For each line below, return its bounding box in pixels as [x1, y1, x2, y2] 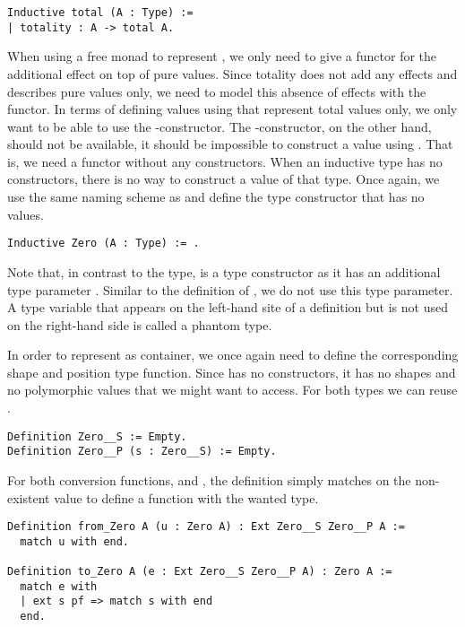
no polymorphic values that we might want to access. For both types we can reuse [7, 380, 458, 399]
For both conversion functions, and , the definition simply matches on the [7, 470, 411, 489]
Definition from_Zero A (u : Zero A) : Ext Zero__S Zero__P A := [7, 520, 405, 534]
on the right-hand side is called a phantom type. [7, 315, 272, 334]
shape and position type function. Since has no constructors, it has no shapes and [7, 362, 456, 381]
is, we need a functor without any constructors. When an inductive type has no [7, 152, 443, 170]
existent [7, 488, 50, 507]
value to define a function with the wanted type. [54, 488, 319, 507]
